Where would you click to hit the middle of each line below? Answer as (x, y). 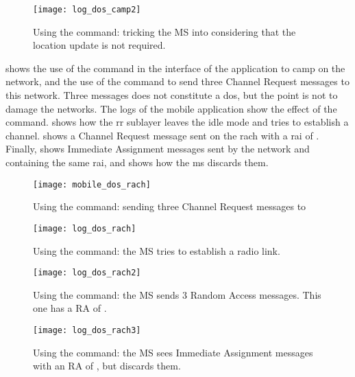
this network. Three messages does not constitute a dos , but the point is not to (172, 95)
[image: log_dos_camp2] (87, 10)
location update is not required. (99, 45)
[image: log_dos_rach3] (87, 330)
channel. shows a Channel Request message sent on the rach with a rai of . (162, 135)
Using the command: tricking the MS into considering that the (164, 31)
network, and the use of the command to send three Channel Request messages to (177, 81)
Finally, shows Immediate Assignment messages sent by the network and (158, 149)
